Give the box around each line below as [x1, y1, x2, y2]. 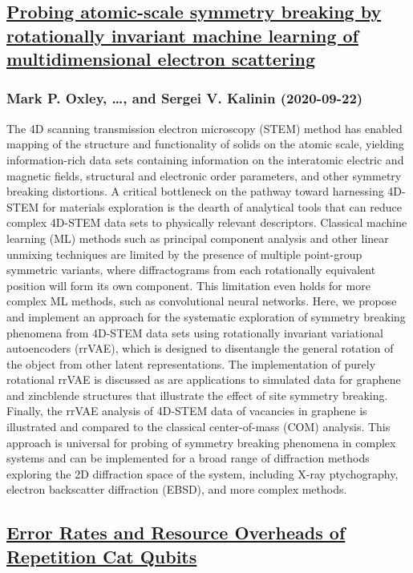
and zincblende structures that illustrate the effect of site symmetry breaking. [6, 386, 388, 403]
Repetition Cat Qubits [6, 543, 197, 568]
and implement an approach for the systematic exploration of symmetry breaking [6, 308, 406, 325]
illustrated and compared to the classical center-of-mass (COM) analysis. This [6, 418, 391, 435]
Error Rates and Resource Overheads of [6, 520, 346, 545]
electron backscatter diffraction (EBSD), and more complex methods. [6, 481, 347, 498]
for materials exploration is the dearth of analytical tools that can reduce [42, 198, 402, 215]
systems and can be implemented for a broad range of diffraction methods [6, 450, 370, 466]
